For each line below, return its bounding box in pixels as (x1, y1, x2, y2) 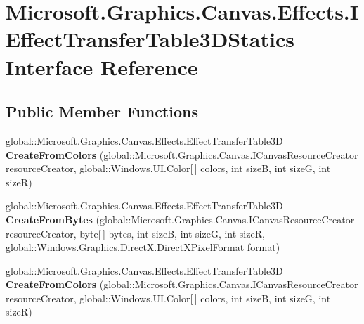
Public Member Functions (6, 101, 198, 122)
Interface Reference (6, 52, 198, 81)
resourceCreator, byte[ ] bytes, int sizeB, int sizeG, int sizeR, (6, 226, 265, 240)
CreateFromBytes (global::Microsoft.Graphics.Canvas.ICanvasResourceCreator (6, 212, 355, 226)
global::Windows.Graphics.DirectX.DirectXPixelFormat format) (6, 240, 280, 254)
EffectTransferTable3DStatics (6, 25, 294, 53)
